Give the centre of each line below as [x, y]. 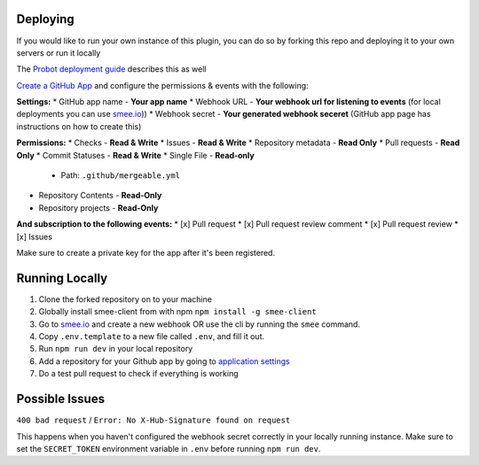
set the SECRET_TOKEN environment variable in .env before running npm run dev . [169, 448]
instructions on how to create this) [79, 126]
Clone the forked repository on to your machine [126, 299]
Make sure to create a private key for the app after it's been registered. [145, 252]
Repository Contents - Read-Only [100, 196]
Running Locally [62, 278]
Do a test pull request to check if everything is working [138, 374]
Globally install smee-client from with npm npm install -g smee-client [177, 312]
